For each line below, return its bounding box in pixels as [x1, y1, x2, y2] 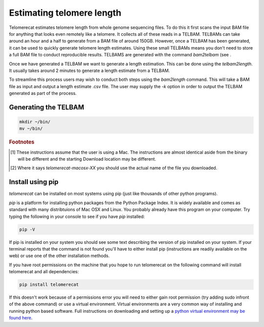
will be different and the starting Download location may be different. [18, 156, 156, 162]
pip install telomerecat [19, 282, 79, 287]
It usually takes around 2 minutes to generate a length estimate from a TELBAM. [9, 68, 170, 73]
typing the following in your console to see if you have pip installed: [9, 213, 145, 219]
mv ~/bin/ [19, 126, 43, 132]
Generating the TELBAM [9, 103, 85, 111]
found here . [9, 315, 33, 321]
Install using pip [9, 178, 59, 186]
